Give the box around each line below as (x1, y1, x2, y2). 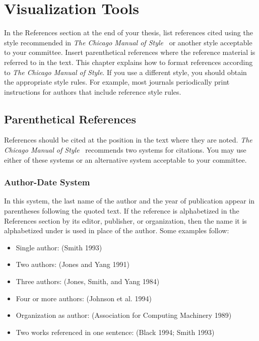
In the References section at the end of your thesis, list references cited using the (4, 27, 253, 38)
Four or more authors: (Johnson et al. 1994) (16, 293, 152, 303)
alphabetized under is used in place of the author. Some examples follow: (4, 225, 229, 236)
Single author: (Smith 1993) (16, 242, 102, 252)
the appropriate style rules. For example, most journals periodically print (4, 77, 230, 87)
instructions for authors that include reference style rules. (4, 86, 181, 97)
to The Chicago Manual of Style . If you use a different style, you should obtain (4, 66, 247, 77)
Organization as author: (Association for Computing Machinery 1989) (16, 310, 232, 320)
